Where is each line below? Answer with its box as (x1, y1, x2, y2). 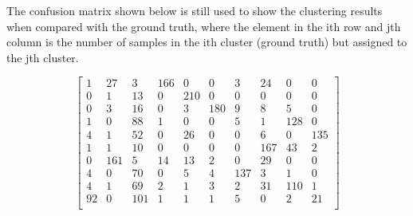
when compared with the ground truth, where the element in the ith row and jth (6, 18, 401, 34)
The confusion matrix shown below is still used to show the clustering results (6, 2, 383, 18)
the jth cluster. (6, 49, 79, 65)
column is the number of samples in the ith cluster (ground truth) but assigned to (6, 33, 407, 50)
